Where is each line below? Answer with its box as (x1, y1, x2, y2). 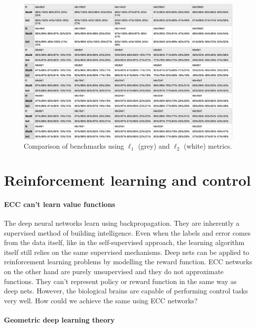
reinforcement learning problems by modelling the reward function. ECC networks (4, 256, 253, 267)
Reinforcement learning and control (4, 170, 251, 190)
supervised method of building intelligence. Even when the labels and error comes (4, 227, 251, 238)
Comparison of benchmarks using (24, 141, 124, 151)
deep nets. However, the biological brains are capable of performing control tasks (4, 286, 248, 296)
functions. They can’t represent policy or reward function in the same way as (4, 276, 237, 286)
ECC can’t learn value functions (4, 199, 115, 209)
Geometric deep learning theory (4, 314, 115, 325)
